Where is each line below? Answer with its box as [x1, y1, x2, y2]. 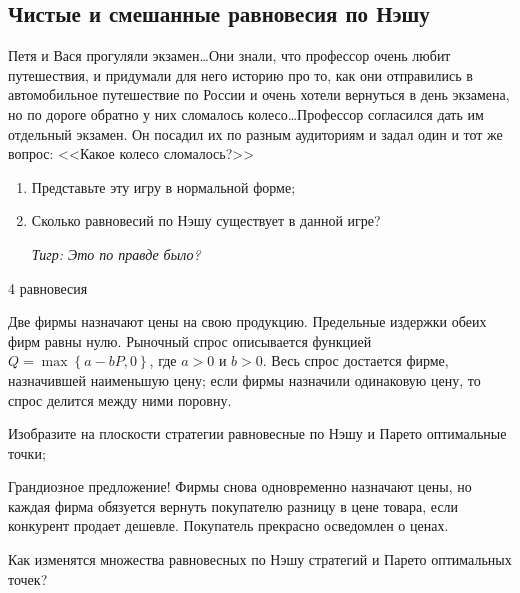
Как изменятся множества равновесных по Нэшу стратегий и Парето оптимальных [8, 549, 512, 570]
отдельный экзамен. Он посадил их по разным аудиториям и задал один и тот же [8, 123, 503, 144]
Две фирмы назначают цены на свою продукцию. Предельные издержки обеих [8, 311, 487, 332]
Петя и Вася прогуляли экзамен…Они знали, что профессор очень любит [8, 45, 451, 66]
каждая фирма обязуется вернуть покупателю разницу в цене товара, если [8, 495, 459, 516]
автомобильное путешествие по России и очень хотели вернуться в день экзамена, [8, 84, 510, 105]
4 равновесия [8, 277, 88, 298]
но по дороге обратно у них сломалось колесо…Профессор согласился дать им [8, 103, 484, 124]
